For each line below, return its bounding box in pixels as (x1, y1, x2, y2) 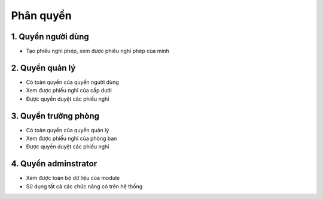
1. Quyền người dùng (11, 32, 89, 42)
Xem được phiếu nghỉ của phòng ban (26, 135, 117, 142)
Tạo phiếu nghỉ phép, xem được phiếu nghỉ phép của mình (26, 48, 170, 55)
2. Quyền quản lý (11, 63, 76, 73)
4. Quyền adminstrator (11, 158, 97, 169)
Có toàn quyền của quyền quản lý (26, 126, 109, 133)
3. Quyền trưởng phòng (11, 111, 100, 121)
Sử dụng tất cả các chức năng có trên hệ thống (26, 182, 143, 190)
